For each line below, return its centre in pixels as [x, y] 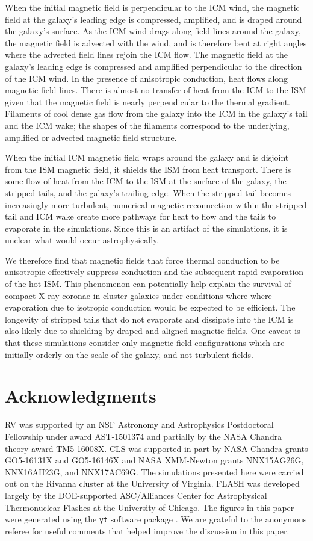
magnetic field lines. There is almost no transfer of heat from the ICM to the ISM [156, 90]
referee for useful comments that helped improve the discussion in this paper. [147, 530]
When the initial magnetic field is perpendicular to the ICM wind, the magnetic [152, 7]
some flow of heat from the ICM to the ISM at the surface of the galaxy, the [146, 181]
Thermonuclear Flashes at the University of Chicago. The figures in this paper [150, 507]
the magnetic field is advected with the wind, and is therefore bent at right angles [156, 42]
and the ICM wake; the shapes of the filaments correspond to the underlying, [147, 125]
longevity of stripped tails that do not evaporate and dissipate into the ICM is [149, 319]
